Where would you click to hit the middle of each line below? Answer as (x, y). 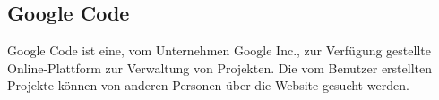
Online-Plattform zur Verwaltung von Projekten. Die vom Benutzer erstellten (219, 67)
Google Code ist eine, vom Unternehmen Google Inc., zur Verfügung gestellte (219, 50)
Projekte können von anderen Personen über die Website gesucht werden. (208, 85)
